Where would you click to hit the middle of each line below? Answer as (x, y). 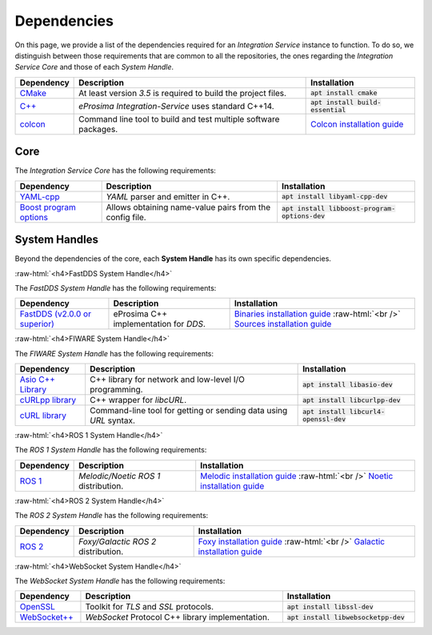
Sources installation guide (283, 324)
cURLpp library (48, 400)
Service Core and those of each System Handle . (94, 67)
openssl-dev (324, 419)
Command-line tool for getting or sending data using (188, 411)
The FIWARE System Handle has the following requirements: (114, 353)
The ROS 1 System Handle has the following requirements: (111, 450)
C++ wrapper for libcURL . (138, 400)
